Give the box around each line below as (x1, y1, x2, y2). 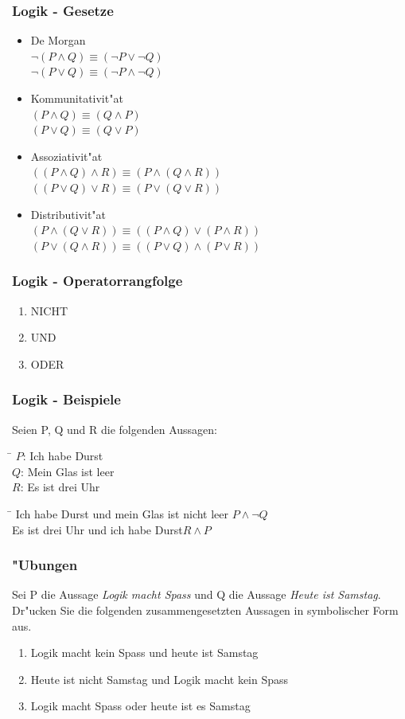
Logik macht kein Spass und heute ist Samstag (30, 644, 259, 661)
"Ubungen (12, 555, 78, 575)
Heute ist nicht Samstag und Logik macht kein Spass (30, 670, 289, 687)
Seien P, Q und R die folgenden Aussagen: (12, 420, 218, 437)
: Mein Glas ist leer (21, 463, 115, 479)
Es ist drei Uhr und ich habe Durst (12, 521, 183, 537)
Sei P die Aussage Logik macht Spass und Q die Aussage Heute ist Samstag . (12, 586, 381, 603)
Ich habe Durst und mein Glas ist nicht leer (15, 505, 229, 522)
